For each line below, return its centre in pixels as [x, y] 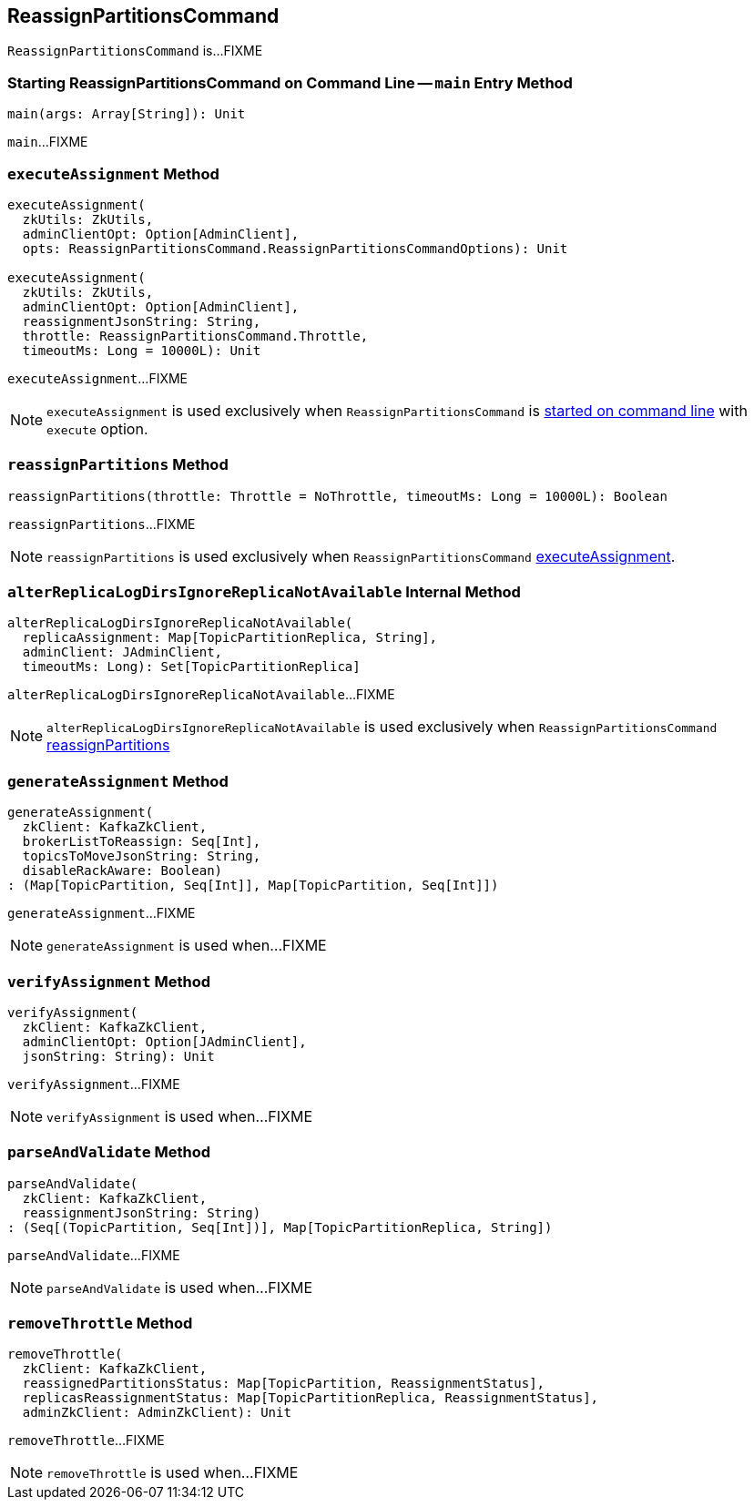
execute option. [97, 428]
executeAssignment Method [113, 173]
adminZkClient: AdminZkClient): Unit [157, 1413]
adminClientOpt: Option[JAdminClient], [164, 1041]
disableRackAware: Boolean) [122, 871]
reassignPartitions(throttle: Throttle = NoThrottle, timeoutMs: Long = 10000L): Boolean [337, 496]
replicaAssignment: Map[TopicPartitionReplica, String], [230, 638]
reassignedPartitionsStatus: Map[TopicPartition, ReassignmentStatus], [284, 1384]
